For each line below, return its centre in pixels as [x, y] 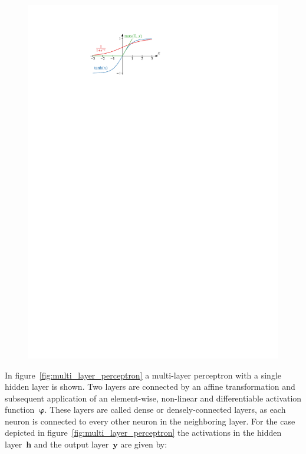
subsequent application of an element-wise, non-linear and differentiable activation [153, 398]
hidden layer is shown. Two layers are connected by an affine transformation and [150, 386]
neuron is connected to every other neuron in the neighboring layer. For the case [150, 421]
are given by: [144, 444]
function [20, 409]
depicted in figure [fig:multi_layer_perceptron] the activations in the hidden [143, 432]
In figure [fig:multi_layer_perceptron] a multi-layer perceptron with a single [143, 375]
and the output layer [71, 444]
